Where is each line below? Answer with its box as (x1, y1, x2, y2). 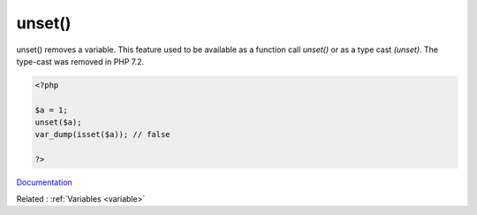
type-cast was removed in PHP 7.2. (16, 56, 145, 66)
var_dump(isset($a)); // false (34, 129, 171, 140)
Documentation (16, 177, 72, 188)
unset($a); (34, 118, 82, 127)
